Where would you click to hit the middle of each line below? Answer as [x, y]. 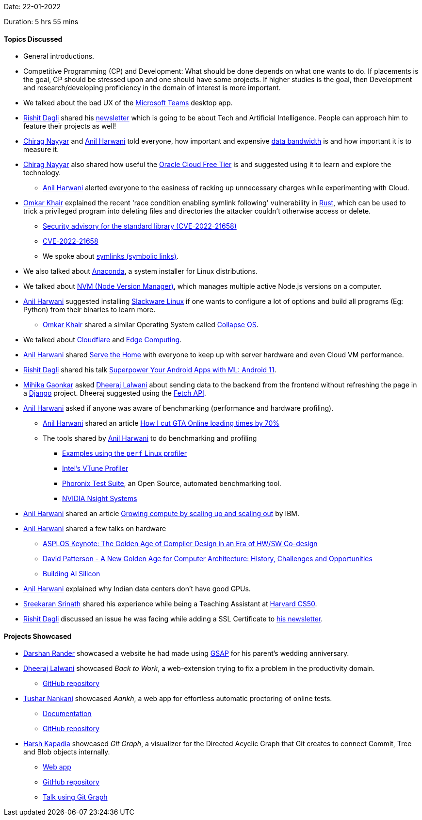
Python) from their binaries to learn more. [89, 310]
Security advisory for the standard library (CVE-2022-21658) [140, 226]
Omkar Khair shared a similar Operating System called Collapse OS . [151, 325]
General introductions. [59, 56]
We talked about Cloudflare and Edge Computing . [103, 340]
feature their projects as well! [70, 126]
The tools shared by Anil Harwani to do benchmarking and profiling [150, 438]
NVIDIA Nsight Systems [100, 499]
